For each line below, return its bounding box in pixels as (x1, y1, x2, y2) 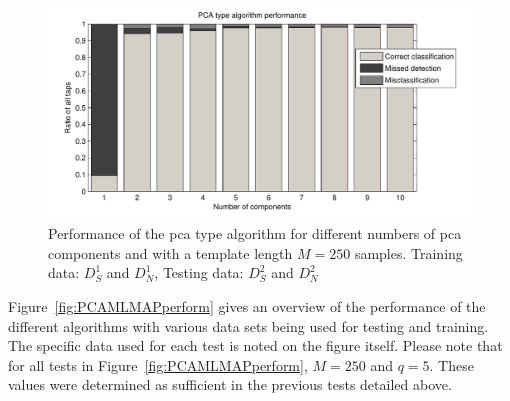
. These (429, 354, 474, 375)
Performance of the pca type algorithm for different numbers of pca (48, 223, 462, 244)
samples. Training (354, 242, 463, 263)
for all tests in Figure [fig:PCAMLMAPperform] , (8, 354, 308, 375)
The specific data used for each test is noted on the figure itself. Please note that (8, 335, 503, 356)
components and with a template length (48, 242, 293, 263)
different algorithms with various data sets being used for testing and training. (8, 315, 489, 336)
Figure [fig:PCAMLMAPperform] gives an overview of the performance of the (8, 295, 486, 316)
